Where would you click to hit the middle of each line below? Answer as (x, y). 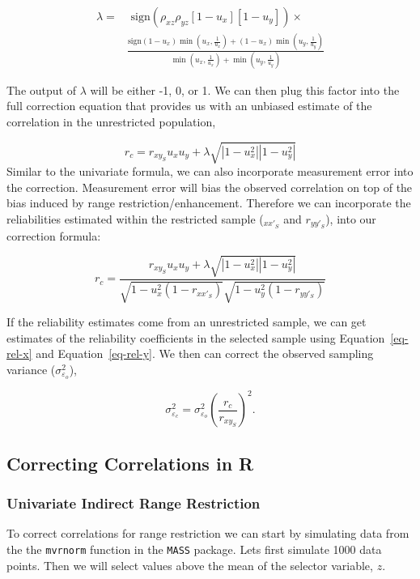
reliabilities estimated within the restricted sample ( (135, 218)
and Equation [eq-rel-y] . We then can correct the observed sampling (205, 353)
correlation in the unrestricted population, (111, 121)
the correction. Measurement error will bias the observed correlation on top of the (210, 187)
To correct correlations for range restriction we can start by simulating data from (208, 533)
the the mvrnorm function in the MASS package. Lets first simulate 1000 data (194, 549)
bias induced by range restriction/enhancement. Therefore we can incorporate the (209, 203)
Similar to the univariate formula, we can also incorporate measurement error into (210, 171)
